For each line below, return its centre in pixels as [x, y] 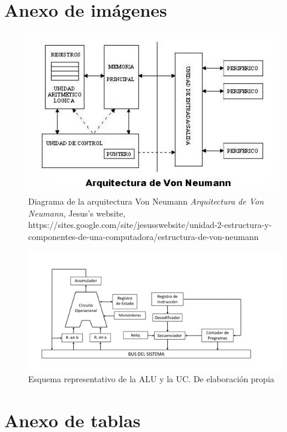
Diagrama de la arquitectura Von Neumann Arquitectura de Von [146, 201]
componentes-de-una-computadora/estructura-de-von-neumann [143, 237]
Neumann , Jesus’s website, [77, 213]
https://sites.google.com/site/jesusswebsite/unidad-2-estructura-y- [150, 225]
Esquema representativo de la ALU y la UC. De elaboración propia [151, 379]
